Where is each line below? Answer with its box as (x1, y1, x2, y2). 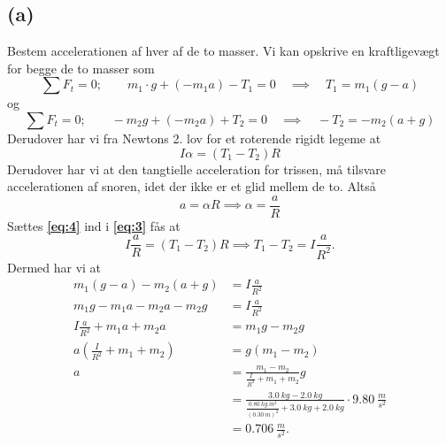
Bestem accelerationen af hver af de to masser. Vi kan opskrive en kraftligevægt (7, 42, 440, 60)
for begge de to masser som (7, 58, 155, 77)
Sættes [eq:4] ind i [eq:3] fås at (7, 216, 181, 234)
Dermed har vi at (7, 257, 102, 276)
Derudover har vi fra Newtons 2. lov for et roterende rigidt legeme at (7, 128, 381, 147)
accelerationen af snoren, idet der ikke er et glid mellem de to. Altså (7, 177, 376, 196)
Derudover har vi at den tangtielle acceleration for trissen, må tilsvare (7, 159, 387, 178)
